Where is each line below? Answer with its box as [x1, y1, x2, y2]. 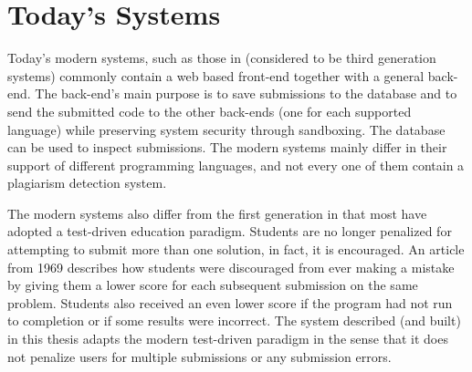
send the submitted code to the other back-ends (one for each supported [7, 101, 412, 120]
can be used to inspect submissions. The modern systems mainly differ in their [7, 138, 447, 157]
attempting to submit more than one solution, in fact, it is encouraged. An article [7, 240, 465, 259]
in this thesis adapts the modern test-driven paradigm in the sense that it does [7, 329, 448, 348]
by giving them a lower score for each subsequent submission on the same [7, 275, 418, 294]
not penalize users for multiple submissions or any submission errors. [7, 346, 392, 366]
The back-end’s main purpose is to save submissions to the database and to [35, 84, 457, 103]
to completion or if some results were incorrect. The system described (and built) [7, 311, 461, 330]
